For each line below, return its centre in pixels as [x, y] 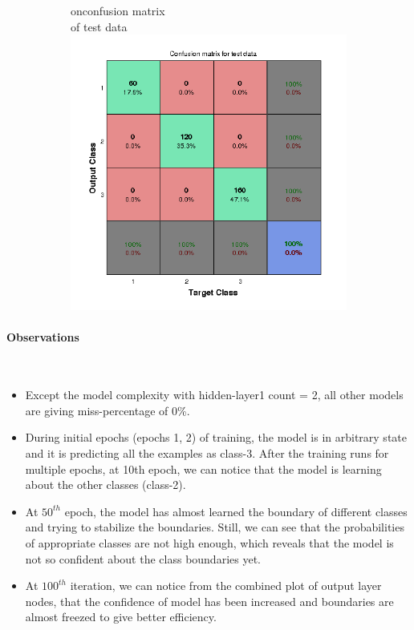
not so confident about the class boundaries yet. [143, 558]
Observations [43, 337]
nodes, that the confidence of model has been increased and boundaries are [209, 601]
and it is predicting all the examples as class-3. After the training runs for [207, 452]
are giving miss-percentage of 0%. [108, 410]
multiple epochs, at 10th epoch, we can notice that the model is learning [203, 468]
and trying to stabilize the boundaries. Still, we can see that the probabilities [215, 527]
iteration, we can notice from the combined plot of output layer [226, 586]
